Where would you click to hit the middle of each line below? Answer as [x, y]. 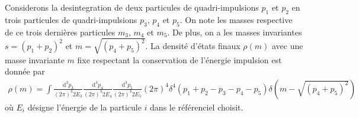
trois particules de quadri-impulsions [71, 19]
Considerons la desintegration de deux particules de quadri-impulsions [132, 7]
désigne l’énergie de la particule [84, 107]
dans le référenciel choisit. [197, 107]
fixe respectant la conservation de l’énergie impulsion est [179, 59]
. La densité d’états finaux [193, 46]
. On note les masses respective [236, 19]
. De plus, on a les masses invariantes [235, 32]
